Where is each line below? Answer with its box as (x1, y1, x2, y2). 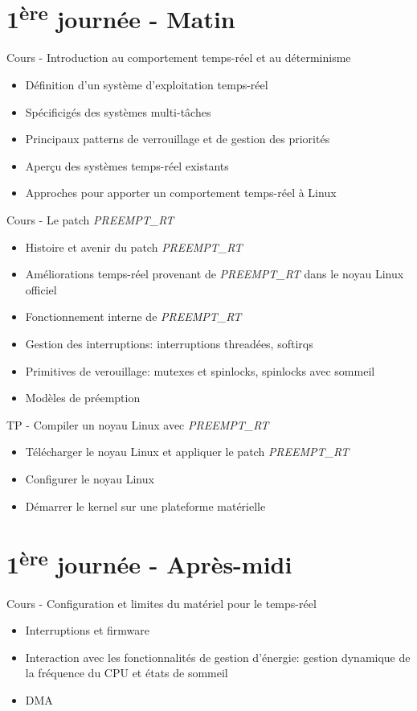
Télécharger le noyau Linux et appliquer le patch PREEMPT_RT (25, 443, 350, 460)
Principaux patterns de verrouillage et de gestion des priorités (25, 130, 330, 147)
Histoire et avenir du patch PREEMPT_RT (25, 238, 243, 255)
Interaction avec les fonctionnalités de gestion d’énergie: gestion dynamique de (25, 648, 411, 665)
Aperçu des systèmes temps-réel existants (25, 157, 229, 174)
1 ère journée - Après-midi (6, 545, 292, 581)
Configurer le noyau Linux (25, 470, 154, 487)
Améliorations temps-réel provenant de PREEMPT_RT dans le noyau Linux (25, 265, 404, 282)
